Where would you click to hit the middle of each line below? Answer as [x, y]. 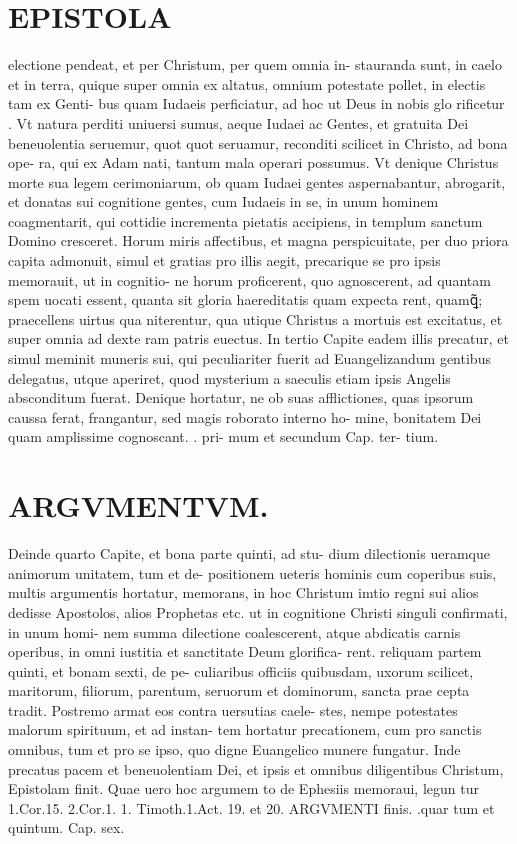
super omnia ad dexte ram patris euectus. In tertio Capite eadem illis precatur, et [259, 338]
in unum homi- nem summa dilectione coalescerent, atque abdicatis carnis [234, 631]
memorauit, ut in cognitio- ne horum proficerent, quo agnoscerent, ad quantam [249, 279]
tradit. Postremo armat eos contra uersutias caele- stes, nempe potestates [233, 709]
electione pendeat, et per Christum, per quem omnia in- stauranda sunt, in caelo [255, 64]
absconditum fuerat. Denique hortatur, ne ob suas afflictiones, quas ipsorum [241, 397]
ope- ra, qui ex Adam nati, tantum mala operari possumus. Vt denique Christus [253, 162]
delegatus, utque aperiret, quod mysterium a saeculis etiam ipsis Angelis [229, 377]
